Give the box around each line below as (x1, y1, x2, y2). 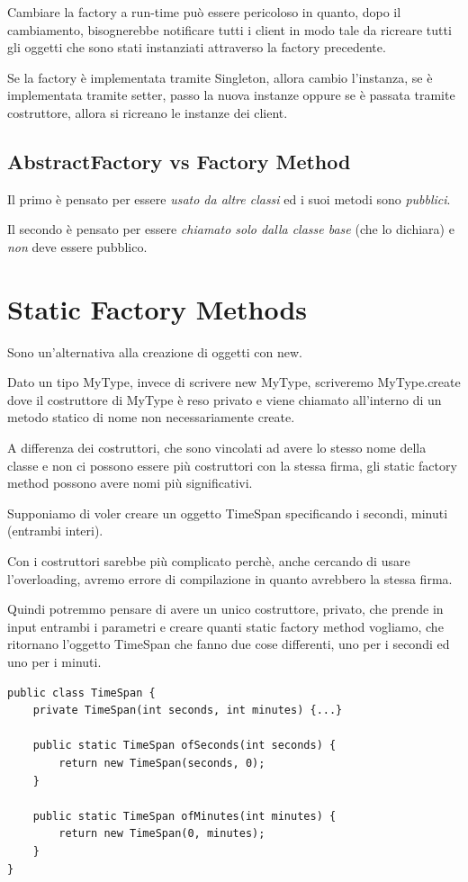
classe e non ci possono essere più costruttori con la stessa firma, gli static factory (7, 455, 457, 474)
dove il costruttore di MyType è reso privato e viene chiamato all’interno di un (7, 390, 442, 409)
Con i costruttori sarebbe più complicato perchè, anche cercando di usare (7, 552, 410, 571)
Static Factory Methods (7, 290, 308, 327)
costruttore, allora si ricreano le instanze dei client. (7, 103, 288, 121)
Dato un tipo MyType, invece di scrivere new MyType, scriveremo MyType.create (7, 373, 461, 391)
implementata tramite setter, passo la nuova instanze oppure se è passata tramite (7, 85, 455, 104)
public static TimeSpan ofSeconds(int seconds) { (32, 739, 337, 752)
